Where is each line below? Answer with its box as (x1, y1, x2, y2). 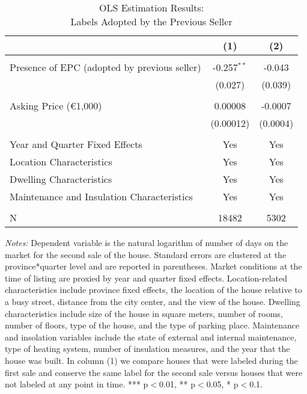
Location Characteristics (10, 155, 112, 168)
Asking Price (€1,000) (10, 99, 102, 112)
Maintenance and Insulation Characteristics (10, 189, 193, 203)
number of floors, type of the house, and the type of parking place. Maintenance (5, 319, 300, 331)
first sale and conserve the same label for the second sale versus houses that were (5, 366, 303, 378)
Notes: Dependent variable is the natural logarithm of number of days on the (5, 236, 288, 248)
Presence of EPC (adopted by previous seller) (10, 60, 201, 74)
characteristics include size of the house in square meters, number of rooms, (5, 307, 283, 319)
